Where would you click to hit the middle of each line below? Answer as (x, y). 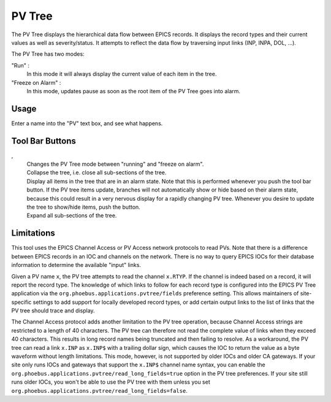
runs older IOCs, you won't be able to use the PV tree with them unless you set (111, 382)
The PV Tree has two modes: (48, 54)
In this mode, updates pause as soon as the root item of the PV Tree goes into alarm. (134, 91)
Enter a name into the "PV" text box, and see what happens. (87, 123)
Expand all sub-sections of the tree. (72, 215)
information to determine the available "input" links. (76, 265)
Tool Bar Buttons (44, 141)
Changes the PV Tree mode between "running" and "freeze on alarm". (115, 164)
